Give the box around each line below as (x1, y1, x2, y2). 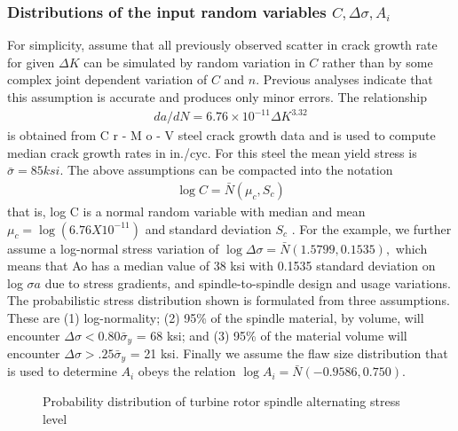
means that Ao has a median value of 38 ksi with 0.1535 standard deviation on (7, 256, 436, 275)
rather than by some (322, 52, 433, 71)
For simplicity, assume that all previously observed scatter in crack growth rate (7, 35, 438, 54)
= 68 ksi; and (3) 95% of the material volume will (136, 325, 407, 344)
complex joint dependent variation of (7, 70, 208, 89)
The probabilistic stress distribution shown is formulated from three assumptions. (7, 291, 450, 310)
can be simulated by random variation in (83, 52, 305, 71)
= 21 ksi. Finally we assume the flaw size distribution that (130, 343, 448, 362)
